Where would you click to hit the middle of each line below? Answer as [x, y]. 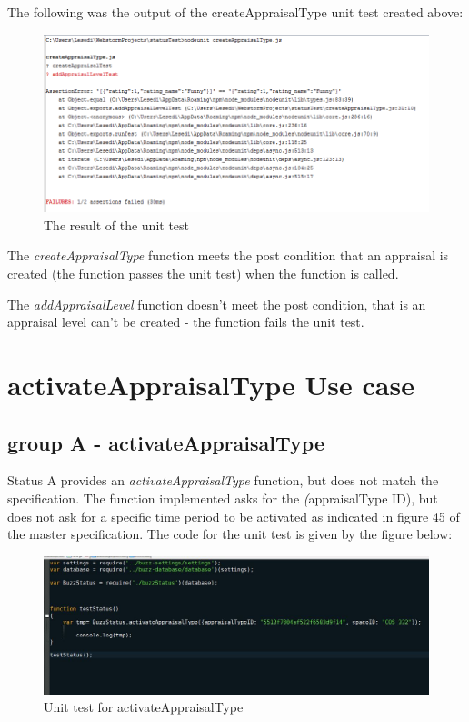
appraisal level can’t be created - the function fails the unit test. [186, 322]
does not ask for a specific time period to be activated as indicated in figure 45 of [234, 516]
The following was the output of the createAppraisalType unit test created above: [235, 12]
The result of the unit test [117, 224]
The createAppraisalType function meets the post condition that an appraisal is [228, 255]
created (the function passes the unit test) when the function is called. [203, 274]
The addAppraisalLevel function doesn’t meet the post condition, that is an [217, 304]
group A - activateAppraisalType [166, 442]
